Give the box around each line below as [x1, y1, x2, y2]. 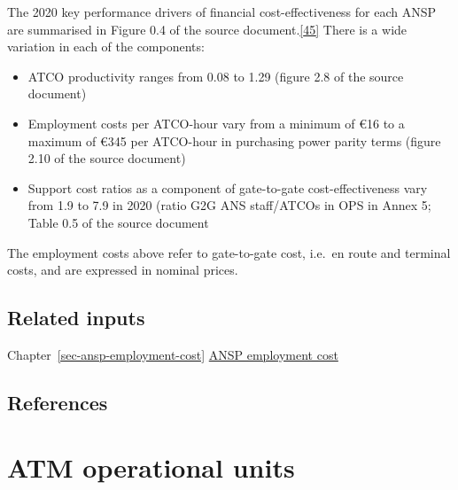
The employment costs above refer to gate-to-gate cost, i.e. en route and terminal [7, 243, 451, 261]
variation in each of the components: [7, 37, 205, 56]
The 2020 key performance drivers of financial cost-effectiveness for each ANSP [7, 3, 437, 20]
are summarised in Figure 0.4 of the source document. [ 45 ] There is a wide [7, 19, 408, 38]
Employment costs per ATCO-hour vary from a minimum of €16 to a [27, 113, 405, 132]
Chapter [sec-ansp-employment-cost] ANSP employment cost [7, 345, 338, 363]
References [7, 388, 108, 416]
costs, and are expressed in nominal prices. [7, 261, 238, 279]
